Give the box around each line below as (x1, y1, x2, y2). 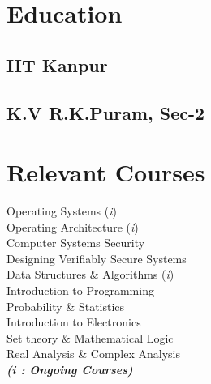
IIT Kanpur (6, 52, 108, 77)
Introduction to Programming (6, 282, 154, 299)
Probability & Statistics (6, 297, 125, 314)
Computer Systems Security (6, 234, 145, 251)
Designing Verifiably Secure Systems (6, 250, 187, 267)
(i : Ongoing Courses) (6, 361, 133, 378)
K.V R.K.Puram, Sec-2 (6, 100, 205, 125)
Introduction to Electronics (6, 314, 141, 331)
